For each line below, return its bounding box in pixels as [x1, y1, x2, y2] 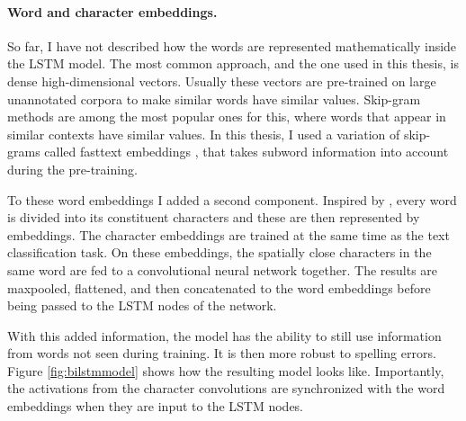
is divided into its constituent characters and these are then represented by [7, 208, 420, 227]
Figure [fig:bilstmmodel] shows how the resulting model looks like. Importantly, [7, 361, 444, 380]
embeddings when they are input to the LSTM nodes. [7, 397, 304, 416]
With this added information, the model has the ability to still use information [7, 326, 442, 345]
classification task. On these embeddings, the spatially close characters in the [7, 243, 432, 262]
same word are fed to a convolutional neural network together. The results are [7, 260, 438, 279]
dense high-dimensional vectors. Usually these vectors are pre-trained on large [7, 71, 436, 90]
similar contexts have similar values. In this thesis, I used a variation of [7, 124, 400, 143]
